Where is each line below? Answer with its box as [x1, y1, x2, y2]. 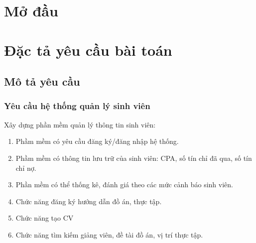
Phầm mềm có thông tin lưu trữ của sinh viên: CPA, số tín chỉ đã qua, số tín [15, 152, 252, 163]
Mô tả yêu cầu [4, 74, 80, 89]
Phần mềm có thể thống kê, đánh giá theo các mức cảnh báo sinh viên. [15, 179, 233, 190]
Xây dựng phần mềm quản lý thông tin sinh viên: [4, 119, 156, 129]
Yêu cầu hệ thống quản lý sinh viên [4, 100, 150, 112]
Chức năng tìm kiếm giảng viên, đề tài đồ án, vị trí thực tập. [15, 229, 203, 240]
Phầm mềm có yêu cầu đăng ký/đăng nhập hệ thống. [15, 136, 179, 146]
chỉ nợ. [15, 162, 36, 173]
